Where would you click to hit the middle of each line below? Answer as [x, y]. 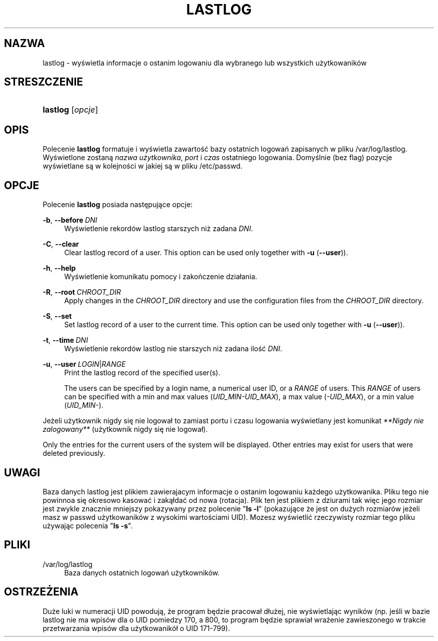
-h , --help [59, 268]
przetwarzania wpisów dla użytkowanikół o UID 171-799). [136, 628]
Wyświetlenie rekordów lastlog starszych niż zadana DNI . [158, 229]
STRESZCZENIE [44, 82]
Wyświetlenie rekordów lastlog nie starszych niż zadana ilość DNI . [173, 349]
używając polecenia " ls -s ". [88, 525]
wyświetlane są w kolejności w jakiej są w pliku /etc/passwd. [142, 166]
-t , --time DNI [65, 340]
